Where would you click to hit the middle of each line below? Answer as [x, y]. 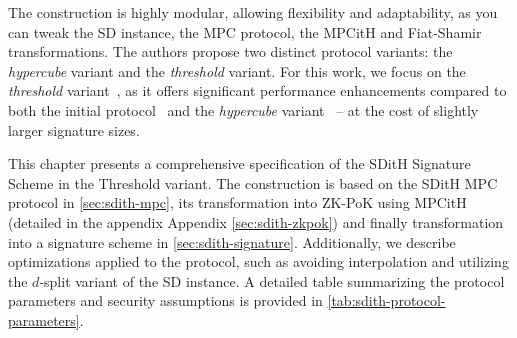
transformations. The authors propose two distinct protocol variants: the [230, 51]
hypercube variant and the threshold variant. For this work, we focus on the [237, 70]
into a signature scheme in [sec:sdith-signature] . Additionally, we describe [232, 241]
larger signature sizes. [74, 129]
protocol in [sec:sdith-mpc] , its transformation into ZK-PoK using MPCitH [237, 202]
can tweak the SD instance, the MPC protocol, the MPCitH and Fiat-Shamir [245, 31]
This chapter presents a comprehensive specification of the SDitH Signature [239, 163]
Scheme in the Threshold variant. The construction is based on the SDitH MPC [253, 182]
